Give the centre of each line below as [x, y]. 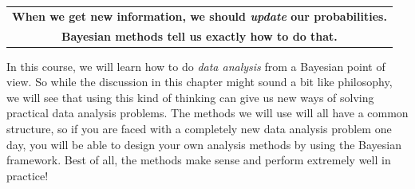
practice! [28, 175]
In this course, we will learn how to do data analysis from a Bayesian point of [196, 66]
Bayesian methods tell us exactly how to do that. [200, 35]
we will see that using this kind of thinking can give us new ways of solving [190, 97]
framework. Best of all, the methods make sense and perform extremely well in [199, 160]
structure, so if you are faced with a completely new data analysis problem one [199, 129]
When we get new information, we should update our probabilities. [200, 16]
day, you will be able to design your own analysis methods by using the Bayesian [204, 144]
